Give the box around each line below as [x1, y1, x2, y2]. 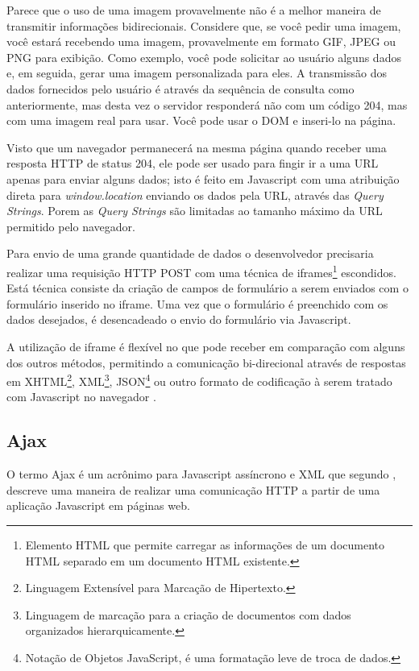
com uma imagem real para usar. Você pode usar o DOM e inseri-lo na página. [6, 112, 396, 129]
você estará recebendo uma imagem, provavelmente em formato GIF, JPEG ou [6, 33, 396, 50]
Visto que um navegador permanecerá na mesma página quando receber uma [6, 139, 387, 155]
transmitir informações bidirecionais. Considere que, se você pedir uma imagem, [6, 17, 401, 34]
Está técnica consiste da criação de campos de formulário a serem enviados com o [6, 280, 409, 296]
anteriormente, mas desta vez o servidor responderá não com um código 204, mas [6, 96, 408, 113]
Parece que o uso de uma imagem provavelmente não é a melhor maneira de [6, 2, 381, 18]
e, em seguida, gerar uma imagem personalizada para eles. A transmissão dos [6, 64, 388, 81]
